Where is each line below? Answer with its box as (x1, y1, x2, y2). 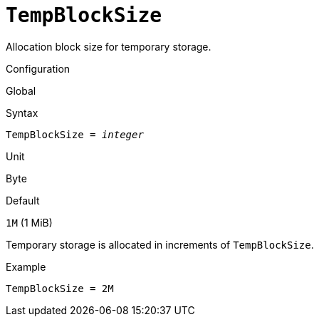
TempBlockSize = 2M (6, 282, 114, 294)
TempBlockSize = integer (6, 128, 144, 140)
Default (6, 194, 40, 207)
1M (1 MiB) (6, 216, 53, 229)
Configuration (6, 62, 70, 75)
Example (6, 260, 46, 273)
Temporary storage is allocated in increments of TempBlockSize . (6, 238, 314, 251)
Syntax (6, 106, 38, 119)
